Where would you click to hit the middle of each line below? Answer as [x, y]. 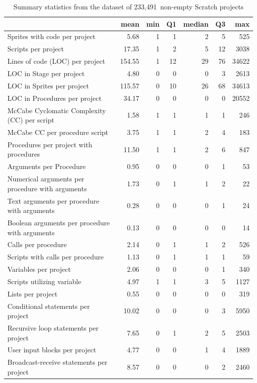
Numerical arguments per [46, 179]
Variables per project [39, 269]
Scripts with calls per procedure [56, 257]
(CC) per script [31, 120]
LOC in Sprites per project [48, 85]
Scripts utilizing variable [44, 281]
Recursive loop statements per [53, 328]
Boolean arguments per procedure [59, 222]
